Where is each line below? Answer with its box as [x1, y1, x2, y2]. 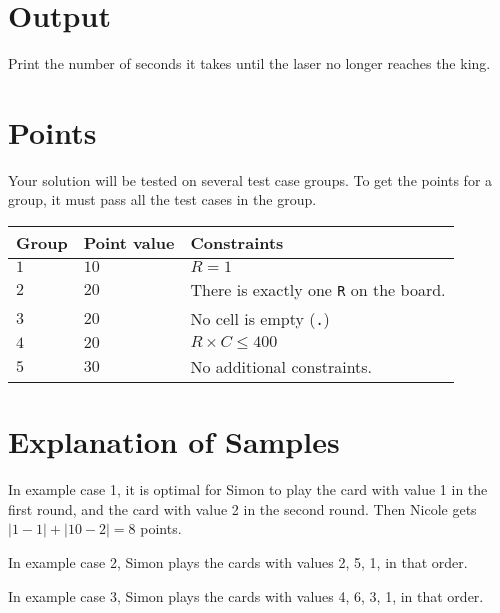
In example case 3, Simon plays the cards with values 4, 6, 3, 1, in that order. [8, 585, 484, 606]
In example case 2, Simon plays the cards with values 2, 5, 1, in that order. [8, 551, 468, 572]
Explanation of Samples [8, 421, 340, 462]
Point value [83, 231, 175, 255]
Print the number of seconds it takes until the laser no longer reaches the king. [8, 53, 491, 74]
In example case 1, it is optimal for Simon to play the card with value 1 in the [8, 479, 488, 500]
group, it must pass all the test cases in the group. [8, 189, 317, 210]
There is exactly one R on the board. [190, 278, 446, 302]
